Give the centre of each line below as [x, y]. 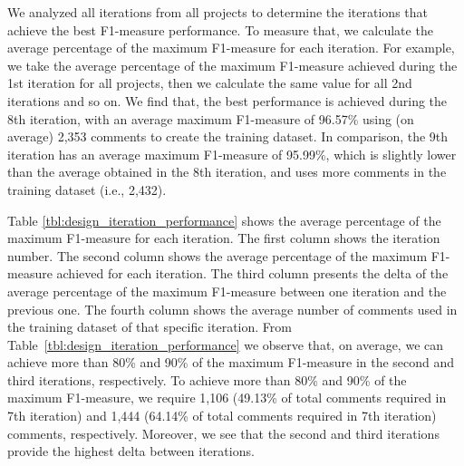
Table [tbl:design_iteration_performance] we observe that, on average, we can [226, 344]
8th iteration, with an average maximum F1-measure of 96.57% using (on [211, 118]
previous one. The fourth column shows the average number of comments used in [232, 309]
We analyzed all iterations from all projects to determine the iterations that [217, 12]
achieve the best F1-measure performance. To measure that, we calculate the [220, 29]
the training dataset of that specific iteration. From [150, 327]
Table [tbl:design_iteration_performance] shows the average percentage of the [224, 220]
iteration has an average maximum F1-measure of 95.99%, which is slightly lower [232, 154]
